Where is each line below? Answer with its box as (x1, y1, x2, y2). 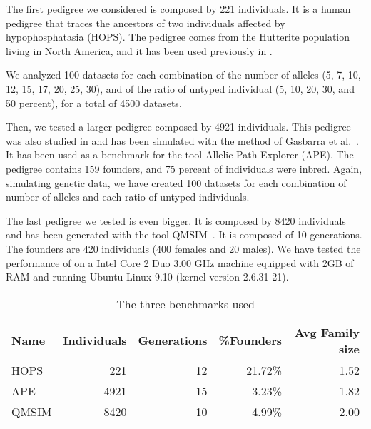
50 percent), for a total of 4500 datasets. (6, 95, 182, 110)
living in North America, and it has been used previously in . (6, 43, 273, 58)
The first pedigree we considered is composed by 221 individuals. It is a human (6, 1, 351, 16)
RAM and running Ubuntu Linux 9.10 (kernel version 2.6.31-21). (6, 269, 289, 284)
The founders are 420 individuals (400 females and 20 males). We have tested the (6, 241, 361, 256)
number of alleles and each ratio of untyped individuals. (6, 189, 250, 204)
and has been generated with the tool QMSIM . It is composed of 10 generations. (6, 227, 362, 242)
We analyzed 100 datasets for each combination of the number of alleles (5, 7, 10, (6, 67, 361, 82)
